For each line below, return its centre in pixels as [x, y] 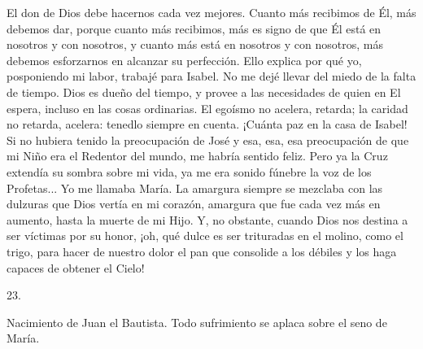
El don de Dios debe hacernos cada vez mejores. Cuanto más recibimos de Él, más [211, 12]
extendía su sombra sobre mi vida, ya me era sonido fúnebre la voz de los [189, 171]
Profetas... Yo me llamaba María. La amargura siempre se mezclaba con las [195, 188]
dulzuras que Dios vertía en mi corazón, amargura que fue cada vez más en [194, 204]
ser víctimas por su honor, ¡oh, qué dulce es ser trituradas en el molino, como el [205, 236]
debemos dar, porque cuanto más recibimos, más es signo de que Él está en [194, 28]
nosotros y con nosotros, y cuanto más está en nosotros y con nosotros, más [195, 44]
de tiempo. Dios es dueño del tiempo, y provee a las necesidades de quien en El [204, 92]
